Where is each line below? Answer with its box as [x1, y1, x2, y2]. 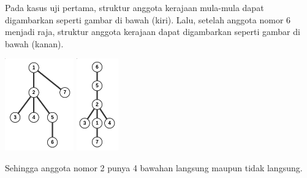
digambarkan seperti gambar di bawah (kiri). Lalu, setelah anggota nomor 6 [5, 13, 291, 26]
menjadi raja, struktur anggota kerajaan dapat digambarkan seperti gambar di [5, 25, 300, 38]
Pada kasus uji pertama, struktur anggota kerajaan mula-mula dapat [5, 1, 264, 14]
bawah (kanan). [5, 37, 64, 50]
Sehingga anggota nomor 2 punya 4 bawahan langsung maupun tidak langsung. [5, 161, 303, 174]
